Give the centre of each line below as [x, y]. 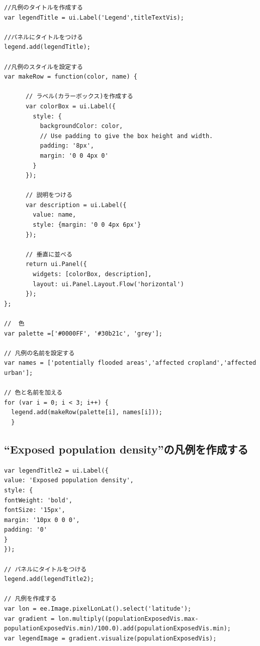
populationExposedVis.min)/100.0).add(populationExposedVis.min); [118, 629]
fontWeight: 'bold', [38, 500]
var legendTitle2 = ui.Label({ [56, 470]
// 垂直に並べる [49, 254]
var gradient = [29, 619]
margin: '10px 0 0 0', [42, 520]
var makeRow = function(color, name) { [71, 77]
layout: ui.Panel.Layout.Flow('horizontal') [108, 284]
